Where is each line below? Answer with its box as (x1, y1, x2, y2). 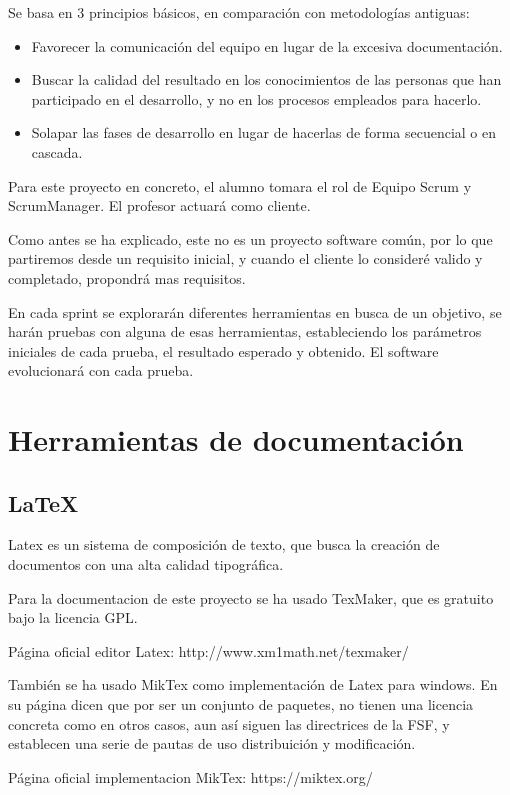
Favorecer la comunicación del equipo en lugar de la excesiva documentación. (31, 35, 503, 56)
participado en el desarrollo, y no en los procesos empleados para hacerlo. (31, 88, 482, 109)
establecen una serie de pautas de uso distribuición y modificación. (8, 733, 416, 754)
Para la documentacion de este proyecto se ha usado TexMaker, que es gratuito (8, 587, 494, 608)
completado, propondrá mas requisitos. (8, 267, 246, 288)
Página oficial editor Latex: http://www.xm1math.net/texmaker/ (8, 640, 409, 661)
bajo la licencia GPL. (8, 607, 138, 628)
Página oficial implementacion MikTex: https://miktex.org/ (8, 766, 373, 787)
